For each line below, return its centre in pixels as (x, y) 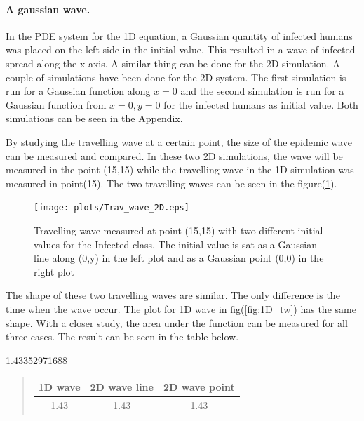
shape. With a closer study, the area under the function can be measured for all (177, 322)
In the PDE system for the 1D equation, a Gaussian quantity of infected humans (179, 35)
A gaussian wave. (48, 9)
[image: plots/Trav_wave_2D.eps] (112, 208)
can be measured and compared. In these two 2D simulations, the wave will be (174, 155)
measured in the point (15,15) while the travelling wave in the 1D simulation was (180, 169)
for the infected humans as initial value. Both (261, 104)
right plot (54, 271)
